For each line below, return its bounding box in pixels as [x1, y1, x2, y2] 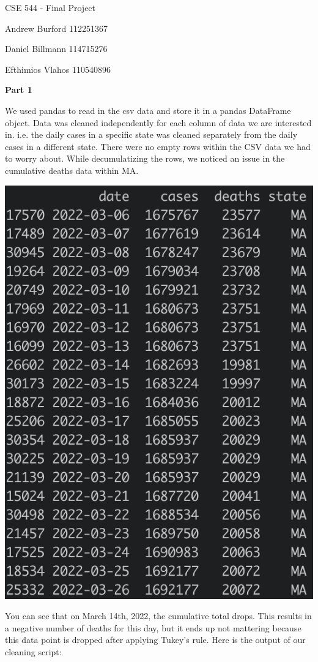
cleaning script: [5, 645, 62, 658]
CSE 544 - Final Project [5, 1, 96, 13]
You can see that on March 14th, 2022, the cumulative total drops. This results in [5, 609, 312, 622]
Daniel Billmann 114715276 [5, 42, 108, 55]
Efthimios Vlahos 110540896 [5, 62, 111, 75]
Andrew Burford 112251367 [5, 21, 108, 34]
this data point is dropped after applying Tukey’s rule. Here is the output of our [5, 633, 306, 646]
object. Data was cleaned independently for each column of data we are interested [5, 116, 312, 129]
